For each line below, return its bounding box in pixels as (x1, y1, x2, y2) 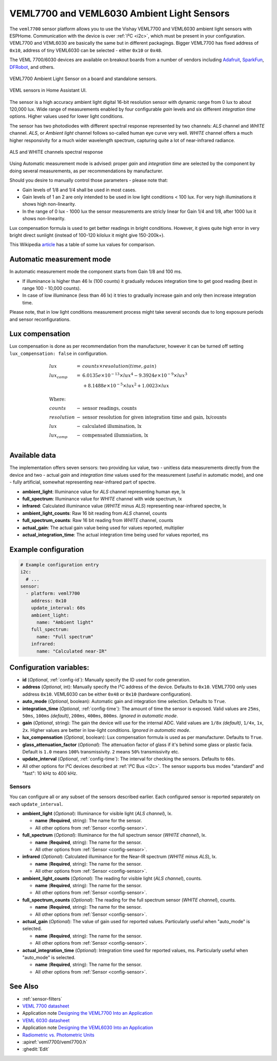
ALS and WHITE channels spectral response (9, 149, 103, 155)
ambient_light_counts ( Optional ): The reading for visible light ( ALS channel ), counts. (22, 875, 202, 882)
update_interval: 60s (31, 605, 86, 611)
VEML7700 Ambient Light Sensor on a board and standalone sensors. (9, 75, 157, 82)
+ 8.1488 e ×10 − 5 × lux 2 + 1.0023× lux (83, 382, 169, 389)
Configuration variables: (9, 663, 90, 672)
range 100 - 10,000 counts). (22, 285, 81, 291)
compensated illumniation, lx (82, 433, 149, 438)
